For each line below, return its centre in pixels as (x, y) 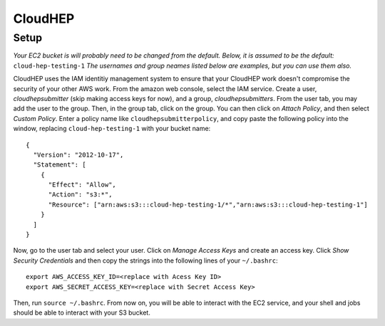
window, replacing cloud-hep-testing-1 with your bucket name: (112, 129)
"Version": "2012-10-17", (78, 154)
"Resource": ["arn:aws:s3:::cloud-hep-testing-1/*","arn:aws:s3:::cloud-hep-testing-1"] (208, 204)
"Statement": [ (60, 165)
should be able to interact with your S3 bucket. (82, 312)
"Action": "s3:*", (80, 195)
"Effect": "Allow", (82, 185)
